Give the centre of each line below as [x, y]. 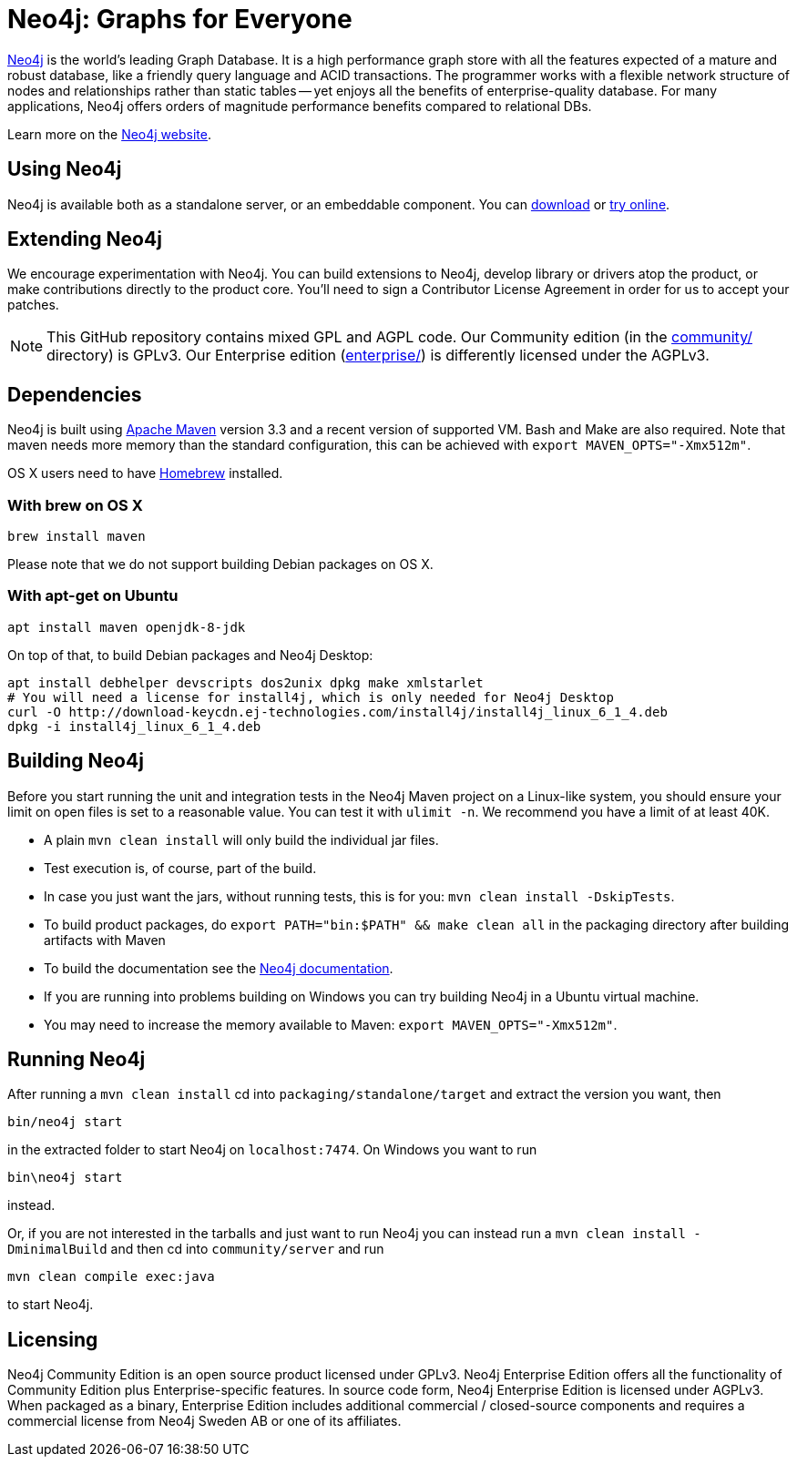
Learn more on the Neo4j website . [109, 134]
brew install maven [77, 537]
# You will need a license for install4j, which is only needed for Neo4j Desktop [311, 697]
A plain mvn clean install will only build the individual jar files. [241, 839]
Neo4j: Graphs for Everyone [180, 19]
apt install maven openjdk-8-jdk [127, 627]
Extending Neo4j [85, 239]
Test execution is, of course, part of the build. [180, 868]
